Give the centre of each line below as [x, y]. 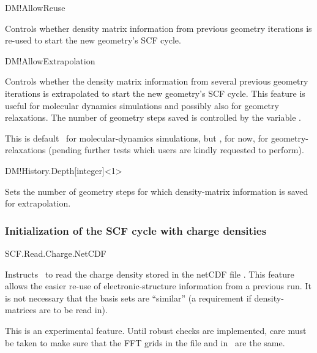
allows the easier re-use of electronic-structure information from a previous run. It [158, 286]
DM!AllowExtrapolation [50, 60]
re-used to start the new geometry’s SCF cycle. [93, 40]
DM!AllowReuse [35, 7]
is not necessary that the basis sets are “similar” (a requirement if [128, 298]
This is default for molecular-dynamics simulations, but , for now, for [137, 138]
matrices [21, 310]
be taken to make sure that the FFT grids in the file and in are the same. [145, 342]
